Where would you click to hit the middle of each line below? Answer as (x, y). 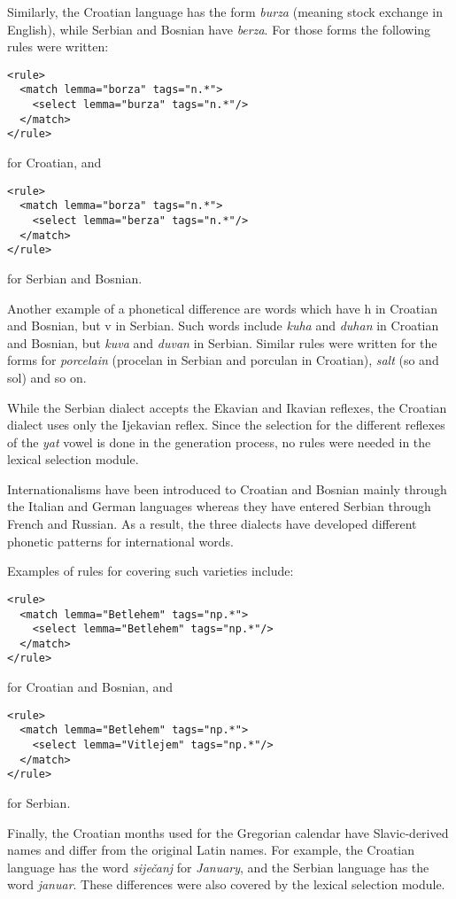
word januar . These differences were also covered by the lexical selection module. (226, 884)
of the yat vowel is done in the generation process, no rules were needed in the (219, 442)
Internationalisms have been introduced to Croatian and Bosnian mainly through (227, 488)
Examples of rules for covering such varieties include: (151, 571)
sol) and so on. (47, 377)
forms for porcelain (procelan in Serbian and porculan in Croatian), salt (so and (223, 360)
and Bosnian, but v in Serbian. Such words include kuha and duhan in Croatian (223, 325)
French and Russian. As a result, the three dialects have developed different (212, 524)
